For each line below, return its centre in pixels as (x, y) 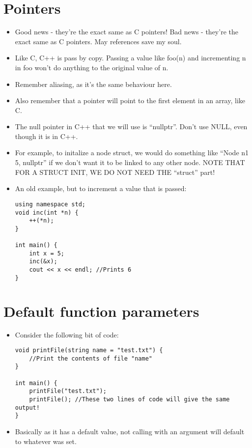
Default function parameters (101, 311)
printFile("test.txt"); (68, 391)
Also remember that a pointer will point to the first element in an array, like (130, 100)
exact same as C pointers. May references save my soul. (98, 41)
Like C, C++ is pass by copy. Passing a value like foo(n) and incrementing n (130, 58)
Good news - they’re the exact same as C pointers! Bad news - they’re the (126, 32)
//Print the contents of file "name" (91, 358)
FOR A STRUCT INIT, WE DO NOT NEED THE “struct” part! (115, 172)
